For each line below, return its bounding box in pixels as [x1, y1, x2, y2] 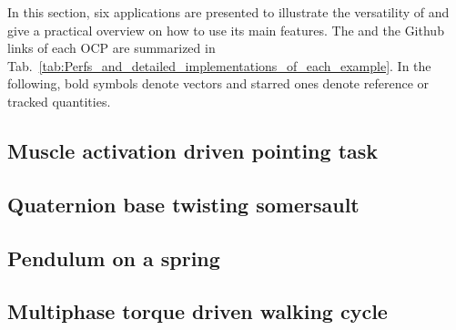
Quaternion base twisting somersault [7, 190, 360, 218]
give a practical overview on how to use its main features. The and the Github [7, 20, 444, 39]
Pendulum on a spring [7, 243, 220, 272]
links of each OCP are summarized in [7, 38, 216, 57]
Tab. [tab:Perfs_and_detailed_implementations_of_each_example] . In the [7, 56, 431, 75]
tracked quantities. [7, 91, 111, 110]
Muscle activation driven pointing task [7, 136, 379, 164]
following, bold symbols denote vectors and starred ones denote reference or [7, 74, 429, 93]
